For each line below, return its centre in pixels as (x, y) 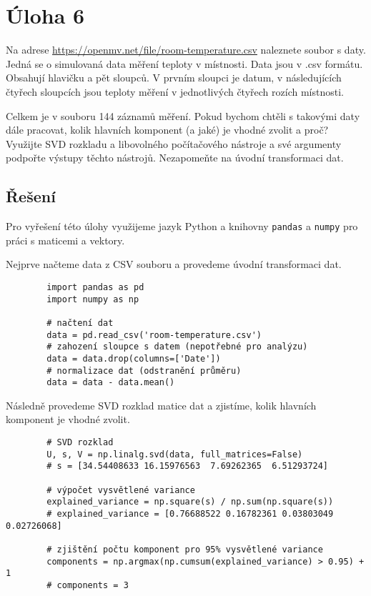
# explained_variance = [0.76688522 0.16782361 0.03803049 (190, 513)
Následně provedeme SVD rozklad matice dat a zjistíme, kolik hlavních (161, 405)
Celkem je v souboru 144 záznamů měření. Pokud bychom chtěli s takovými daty (183, 115)
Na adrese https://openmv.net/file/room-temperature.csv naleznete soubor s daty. (186, 50)
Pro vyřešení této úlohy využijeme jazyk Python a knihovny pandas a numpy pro (182, 226)
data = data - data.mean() (111, 383)
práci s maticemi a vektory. (65, 240)
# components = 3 (88, 585)
